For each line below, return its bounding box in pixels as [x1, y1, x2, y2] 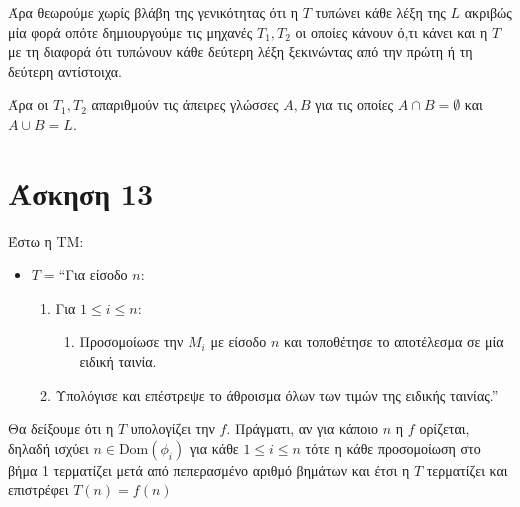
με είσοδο [210, 331, 267, 352]
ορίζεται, [419, 418, 470, 439]
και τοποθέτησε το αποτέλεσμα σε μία [283, 331, 504, 352]
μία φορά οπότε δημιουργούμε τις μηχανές [8, 21, 253, 42]
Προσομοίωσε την [79, 331, 184, 352]
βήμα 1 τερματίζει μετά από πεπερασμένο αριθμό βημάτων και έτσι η [8, 459, 410, 480]
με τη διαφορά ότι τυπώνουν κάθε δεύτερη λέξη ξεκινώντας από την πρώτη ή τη [8, 41, 473, 62]
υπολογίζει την [130, 418, 215, 439]
